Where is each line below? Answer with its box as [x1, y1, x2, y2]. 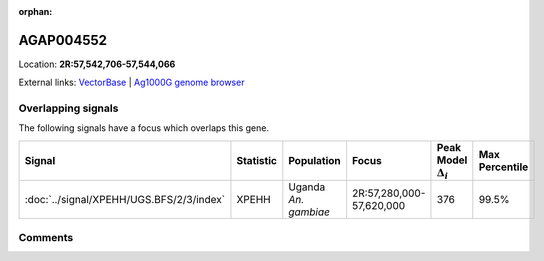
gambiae [288, 205, 330, 219]
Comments [18, 230, 74, 244]
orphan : [18, 6, 53, 17]
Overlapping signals [18, 101, 119, 115]
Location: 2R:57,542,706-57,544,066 [18, 58, 176, 70]
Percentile [478, 160, 529, 174]
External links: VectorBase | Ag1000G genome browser [18, 76, 245, 89]
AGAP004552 [18, 31, 108, 49]
